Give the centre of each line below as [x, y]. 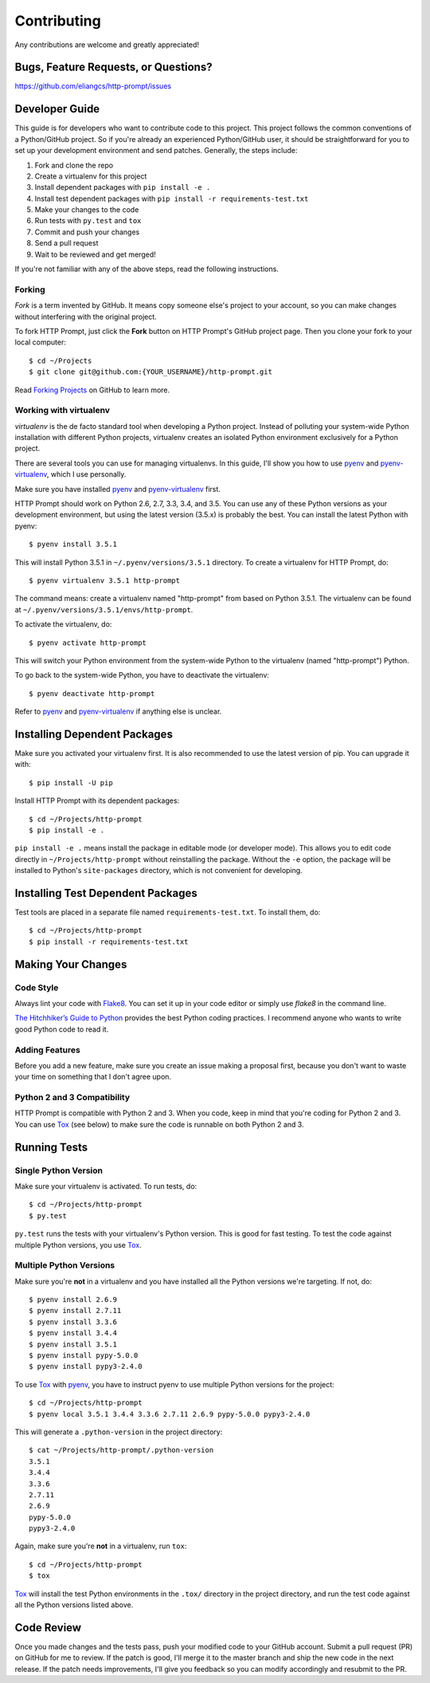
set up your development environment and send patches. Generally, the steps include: [156, 151]
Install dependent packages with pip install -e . [123, 187]
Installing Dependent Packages [94, 734]
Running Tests [51, 1147]
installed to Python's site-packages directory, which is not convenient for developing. [158, 871]
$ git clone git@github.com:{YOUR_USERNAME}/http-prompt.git [150, 372]
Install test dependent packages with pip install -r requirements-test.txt [172, 199]
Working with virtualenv [63, 411]
